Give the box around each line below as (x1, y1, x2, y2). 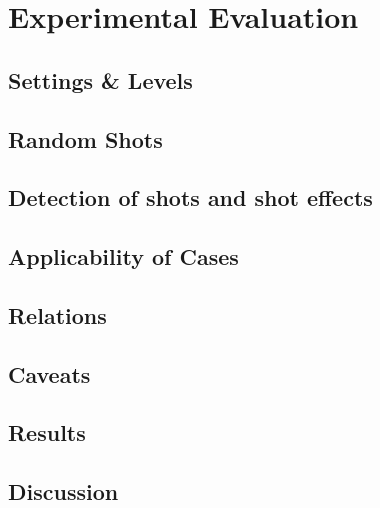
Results (8, 417, 86, 448)
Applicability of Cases (8, 241, 239, 272)
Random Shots (8, 123, 163, 154)
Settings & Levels (8, 64, 193, 95)
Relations (8, 299, 107, 330)
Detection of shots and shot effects (8, 182, 373, 213)
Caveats (8, 358, 91, 389)
